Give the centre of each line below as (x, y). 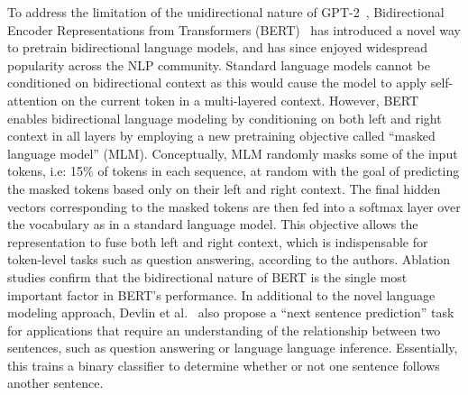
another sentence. (55, 383)
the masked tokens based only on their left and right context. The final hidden (224, 188)
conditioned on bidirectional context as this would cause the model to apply (217, 83)
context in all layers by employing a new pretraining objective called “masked (221, 136)
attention (32, 100)
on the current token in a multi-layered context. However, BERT (240, 100)
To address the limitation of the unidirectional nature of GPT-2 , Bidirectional (226, 12)
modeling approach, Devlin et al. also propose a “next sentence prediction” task (231, 312)
